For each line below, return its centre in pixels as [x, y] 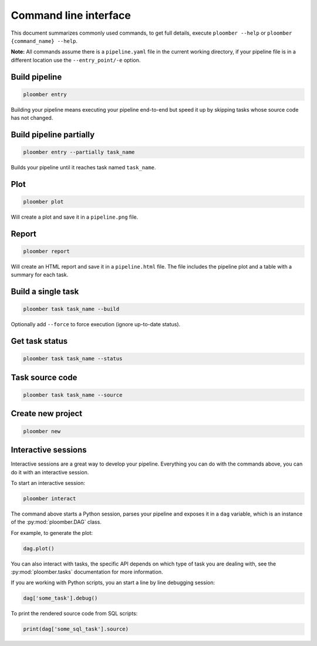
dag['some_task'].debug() [60, 598]
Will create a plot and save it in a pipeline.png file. [75, 217]
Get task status [39, 341]
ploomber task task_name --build [71, 309]
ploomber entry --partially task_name [79, 152]
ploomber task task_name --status [73, 359]
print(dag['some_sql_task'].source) [76, 629]
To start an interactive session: [48, 483]
